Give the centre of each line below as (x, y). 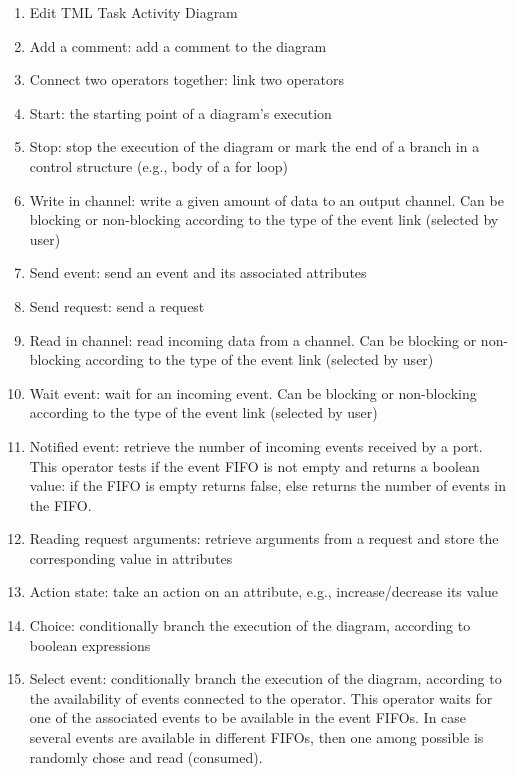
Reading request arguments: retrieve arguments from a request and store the (264, 538)
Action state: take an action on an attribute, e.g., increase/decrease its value (264, 591)
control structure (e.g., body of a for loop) (158, 165)
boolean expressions (90, 644)
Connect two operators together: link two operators (186, 79)
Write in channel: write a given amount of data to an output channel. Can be (266, 199)
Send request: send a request (117, 305)
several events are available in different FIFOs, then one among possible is (256, 737)
